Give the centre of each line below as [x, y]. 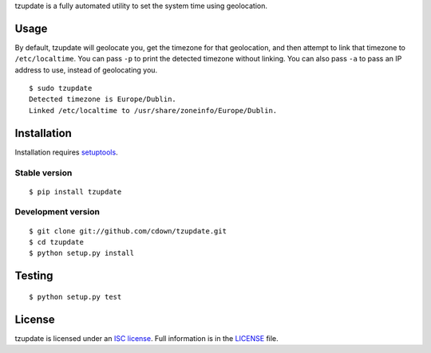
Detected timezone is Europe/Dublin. [103, 99]
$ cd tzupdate [56, 242]
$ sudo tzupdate [61, 88]
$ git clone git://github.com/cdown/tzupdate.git [128, 231]
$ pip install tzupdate [75, 192]
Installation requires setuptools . [67, 152]
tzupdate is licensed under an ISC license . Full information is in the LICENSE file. [146, 338]
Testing [34, 276]
